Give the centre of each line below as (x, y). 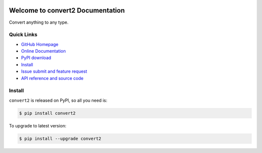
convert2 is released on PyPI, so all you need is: (58, 100)
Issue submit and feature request (54, 71)
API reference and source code (52, 78)
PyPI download (36, 58)
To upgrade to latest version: (38, 125)
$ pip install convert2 (48, 113)
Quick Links (23, 35)
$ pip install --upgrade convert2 (60, 138)
